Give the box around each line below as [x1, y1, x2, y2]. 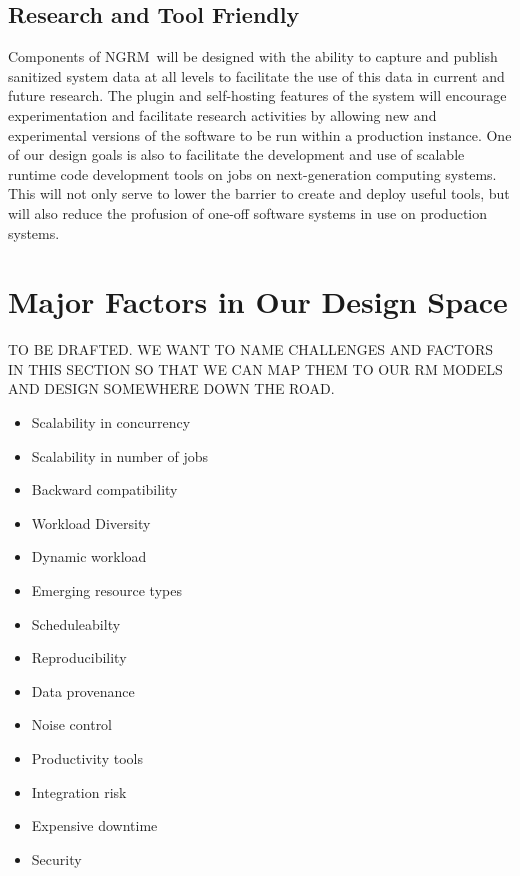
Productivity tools [31, 747, 143, 768]
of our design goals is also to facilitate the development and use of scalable [8, 144, 465, 165]
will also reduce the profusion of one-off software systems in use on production [8, 202, 488, 223]
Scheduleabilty [31, 613, 121, 634]
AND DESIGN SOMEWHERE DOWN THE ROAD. [8, 378, 335, 399]
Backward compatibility [31, 479, 178, 500]
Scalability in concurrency [31, 412, 191, 433]
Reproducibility [31, 647, 127, 668]
